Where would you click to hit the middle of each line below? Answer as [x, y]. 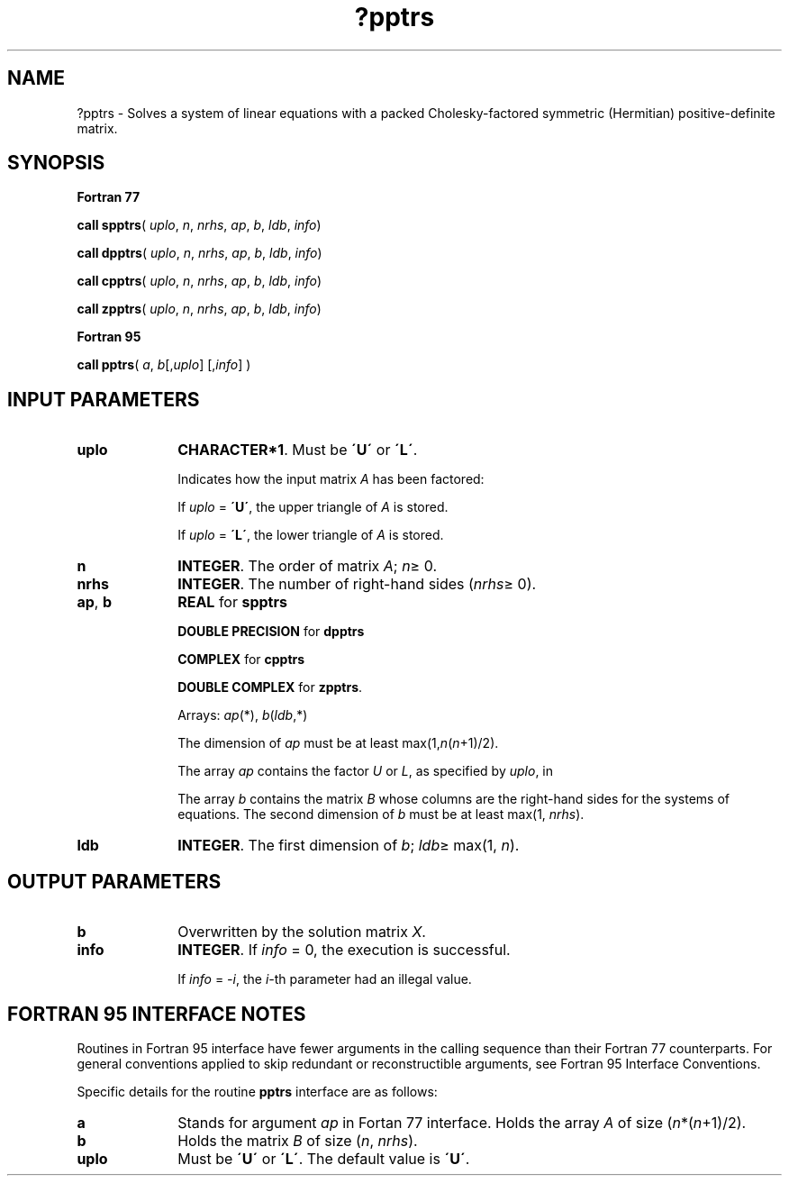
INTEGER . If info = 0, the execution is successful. [344, 950]
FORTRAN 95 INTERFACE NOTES [157, 1014]
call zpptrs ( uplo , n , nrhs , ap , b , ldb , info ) [199, 309]
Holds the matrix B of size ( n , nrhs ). [298, 1140]
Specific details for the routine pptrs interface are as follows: [257, 1091]
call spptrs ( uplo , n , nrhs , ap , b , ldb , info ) [199, 225]
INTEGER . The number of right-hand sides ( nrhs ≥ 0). [357, 584]
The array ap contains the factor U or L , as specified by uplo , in [366, 771]
